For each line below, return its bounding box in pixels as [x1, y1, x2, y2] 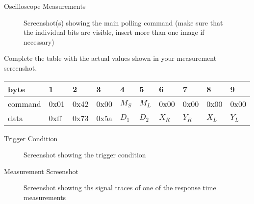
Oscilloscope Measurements [4, 1, 86, 11]
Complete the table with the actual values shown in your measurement [4, 53, 217, 63]
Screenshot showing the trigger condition [24, 150, 146, 160]
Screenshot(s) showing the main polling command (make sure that [24, 17, 223, 27]
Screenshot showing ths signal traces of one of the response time [24, 182, 216, 193]
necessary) [24, 36, 54, 47]
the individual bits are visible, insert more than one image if [24, 27, 204, 37]
